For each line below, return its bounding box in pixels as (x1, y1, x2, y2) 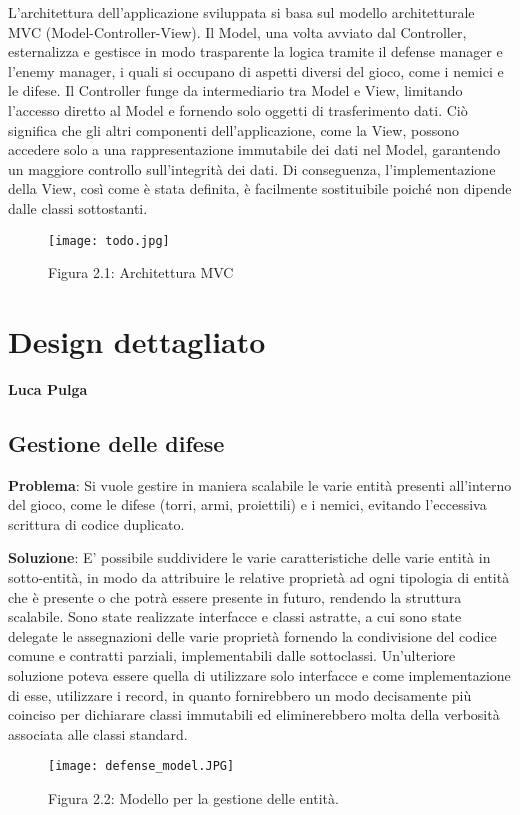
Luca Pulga (8, 378, 88, 399)
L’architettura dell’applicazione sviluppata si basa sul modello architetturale (8, 2, 475, 22)
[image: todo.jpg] (48, 233, 170, 248)
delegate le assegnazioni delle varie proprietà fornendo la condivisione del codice (8, 625, 497, 646)
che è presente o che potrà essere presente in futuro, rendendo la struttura (8, 586, 462, 607)
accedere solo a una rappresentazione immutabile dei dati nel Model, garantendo (8, 139, 501, 160)
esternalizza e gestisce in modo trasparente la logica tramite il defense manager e (8, 41, 503, 62)
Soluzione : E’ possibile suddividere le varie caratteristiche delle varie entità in (8, 547, 491, 568)
